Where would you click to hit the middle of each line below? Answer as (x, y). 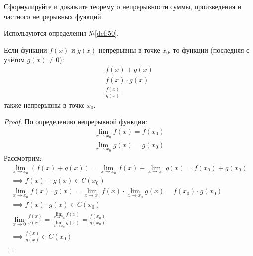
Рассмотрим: (23, 158)
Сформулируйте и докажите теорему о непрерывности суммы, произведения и (123, 6)
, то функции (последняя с (209, 49)
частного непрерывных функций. (54, 16)
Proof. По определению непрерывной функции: (76, 122)
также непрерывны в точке (44, 105)
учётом (14, 59)
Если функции (26, 49)
